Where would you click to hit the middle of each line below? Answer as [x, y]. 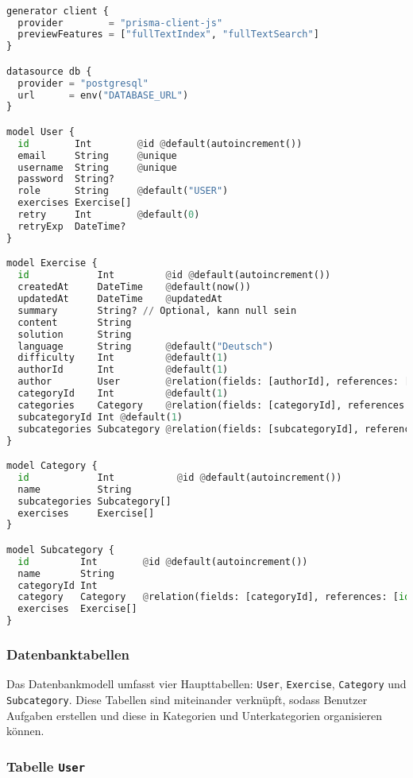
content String [75, 322]
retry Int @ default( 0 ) [109, 215]
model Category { [52, 466]
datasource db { [49, 71]
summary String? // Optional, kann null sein [157, 310]
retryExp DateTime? [72, 226]
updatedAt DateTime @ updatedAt [120, 299]
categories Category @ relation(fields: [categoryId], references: [214, 405]
